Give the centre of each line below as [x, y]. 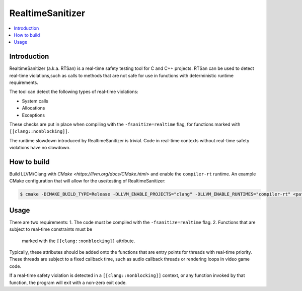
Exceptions [33, 115]
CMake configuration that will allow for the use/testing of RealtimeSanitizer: [87, 181]
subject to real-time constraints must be [51, 229]
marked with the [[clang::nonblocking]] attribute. [79, 241]
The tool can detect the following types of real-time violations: [74, 92]
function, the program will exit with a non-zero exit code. [68, 282]
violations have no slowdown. [40, 148]
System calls [35, 101]
